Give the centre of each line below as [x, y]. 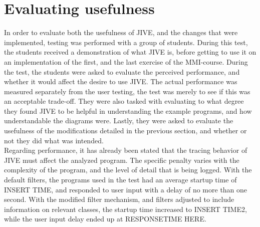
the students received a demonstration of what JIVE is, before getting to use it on [130, 52]
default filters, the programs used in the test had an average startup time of [120, 180]
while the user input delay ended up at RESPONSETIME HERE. [105, 219]
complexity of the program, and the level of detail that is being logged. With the [128, 170]
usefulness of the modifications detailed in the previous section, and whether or [125, 131]
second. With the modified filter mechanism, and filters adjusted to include [119, 199]
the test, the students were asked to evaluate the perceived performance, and [122, 71]
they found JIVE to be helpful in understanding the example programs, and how [128, 110]
